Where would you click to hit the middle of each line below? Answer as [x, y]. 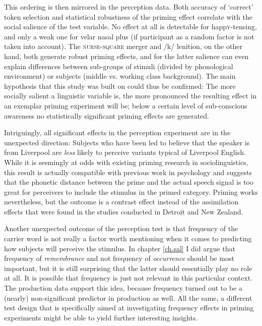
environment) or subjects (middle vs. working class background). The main [120, 76]
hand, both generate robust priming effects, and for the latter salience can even [126, 56]
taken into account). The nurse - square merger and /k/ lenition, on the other [123, 46]
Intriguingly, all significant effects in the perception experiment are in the [117, 132]
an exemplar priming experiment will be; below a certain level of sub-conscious [126, 105]
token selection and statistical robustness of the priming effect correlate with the [128, 16]
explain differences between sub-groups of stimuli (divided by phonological [119, 66]
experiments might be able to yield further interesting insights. [101, 317]
